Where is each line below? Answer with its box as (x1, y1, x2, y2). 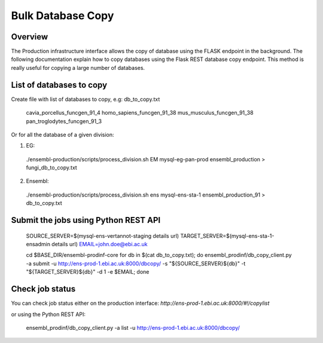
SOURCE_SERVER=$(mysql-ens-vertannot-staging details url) (26, 232, 179, 239)
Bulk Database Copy (11, 9, 114, 22)
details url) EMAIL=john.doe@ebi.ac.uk (51, 241, 148, 248)
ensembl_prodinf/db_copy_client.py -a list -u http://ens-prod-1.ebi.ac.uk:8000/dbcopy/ (26, 324, 240, 331)
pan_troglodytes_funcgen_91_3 (26, 117, 102, 125)
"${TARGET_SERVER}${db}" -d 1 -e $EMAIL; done (26, 268, 150, 275)
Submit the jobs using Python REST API (11, 215, 161, 225)
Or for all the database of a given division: (11, 131, 114, 138)
